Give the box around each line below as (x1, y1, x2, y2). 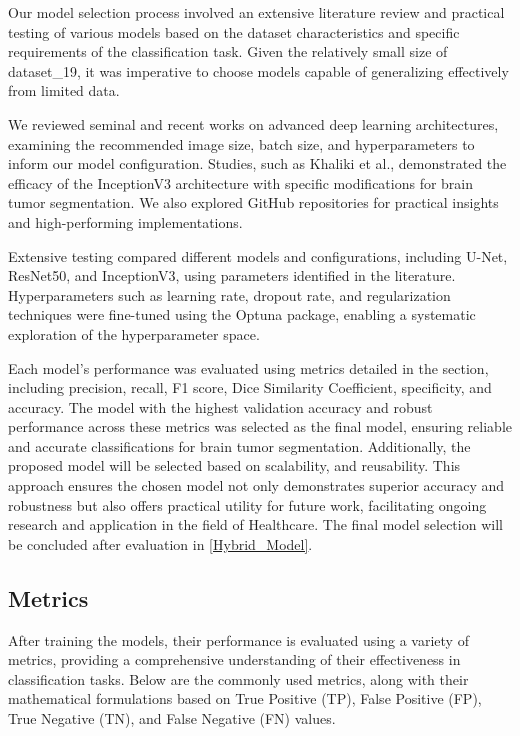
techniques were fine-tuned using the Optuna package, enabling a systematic (8, 304, 476, 325)
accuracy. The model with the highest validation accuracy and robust (8, 396, 433, 417)
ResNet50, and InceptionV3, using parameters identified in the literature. (8, 265, 456, 286)
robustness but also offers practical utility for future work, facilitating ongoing (8, 494, 487, 515)
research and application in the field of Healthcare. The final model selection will (8, 514, 503, 535)
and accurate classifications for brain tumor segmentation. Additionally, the (8, 435, 471, 456)
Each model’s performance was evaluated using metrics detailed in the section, (8, 357, 489, 378)
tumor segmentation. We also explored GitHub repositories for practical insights (8, 192, 499, 213)
